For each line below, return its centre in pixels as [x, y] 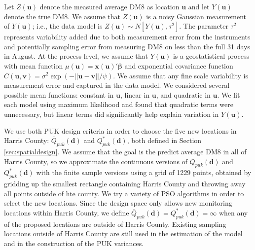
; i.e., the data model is [67, 26]
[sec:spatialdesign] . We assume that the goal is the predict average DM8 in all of [125, 151]
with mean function [34, 65]
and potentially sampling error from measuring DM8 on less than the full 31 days [127, 46]
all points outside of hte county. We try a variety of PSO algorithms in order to [124, 193]
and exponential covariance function [179, 65]
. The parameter [204, 26]
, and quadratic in [183, 94]
